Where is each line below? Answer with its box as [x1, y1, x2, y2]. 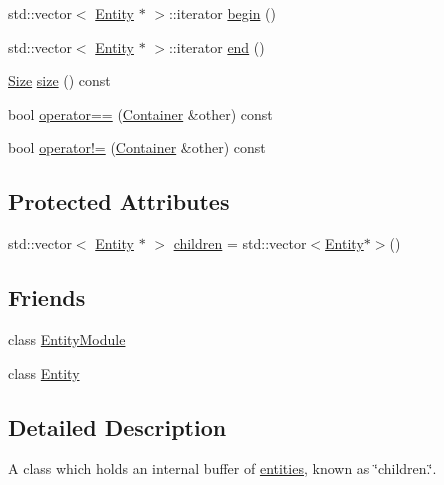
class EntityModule [8, 328, 126, 349]
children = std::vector [173, 233, 307, 254]
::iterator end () [168, 36, 265, 57]
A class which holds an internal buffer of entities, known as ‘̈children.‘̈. [8, 458, 437, 479]
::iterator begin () [168, 3, 277, 23]
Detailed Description [8, 411, 227, 442]
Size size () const [8, 70, 111, 91]
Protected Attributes [8, 186, 230, 217]
